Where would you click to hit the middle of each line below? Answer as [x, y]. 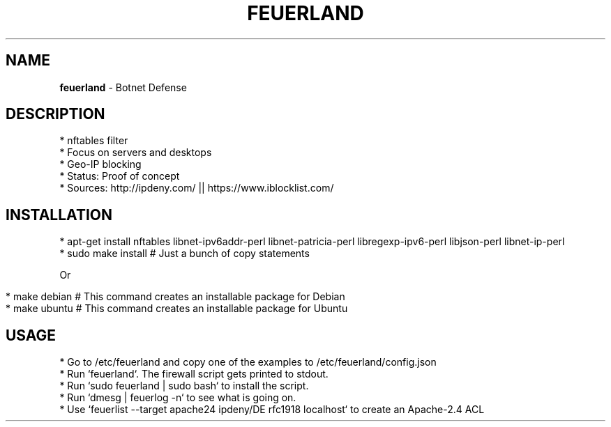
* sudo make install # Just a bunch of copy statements [184, 254]
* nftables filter [94, 141]
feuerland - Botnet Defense [123, 87]
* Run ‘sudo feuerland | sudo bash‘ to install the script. [184, 386]
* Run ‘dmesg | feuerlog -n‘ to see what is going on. [178, 398]
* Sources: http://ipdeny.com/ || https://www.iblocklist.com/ [197, 188]
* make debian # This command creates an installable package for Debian [175, 297]
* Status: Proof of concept [120, 176]
